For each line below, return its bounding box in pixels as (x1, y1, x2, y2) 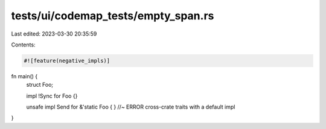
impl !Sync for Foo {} (26, 92, 78, 99)
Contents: (11, 41, 36, 48)
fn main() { (11, 72, 38, 80)
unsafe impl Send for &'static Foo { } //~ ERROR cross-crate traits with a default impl (26, 103, 235, 111)
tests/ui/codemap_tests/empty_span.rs (11, 9, 214, 22)
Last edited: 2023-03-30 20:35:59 (11, 30, 97, 37)
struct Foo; (26, 81, 54, 89)
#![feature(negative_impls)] (24, 57, 110, 64)
